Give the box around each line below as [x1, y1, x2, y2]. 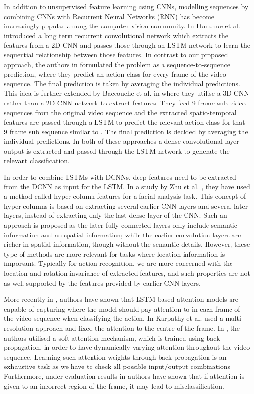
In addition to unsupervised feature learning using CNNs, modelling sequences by [4, 1, 249, 11]
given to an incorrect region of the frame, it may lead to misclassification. [4, 380, 224, 391]
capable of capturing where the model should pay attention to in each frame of [4, 303, 240, 314]
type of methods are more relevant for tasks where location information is [4, 248, 225, 259]
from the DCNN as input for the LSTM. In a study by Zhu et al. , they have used [4, 181, 250, 191]
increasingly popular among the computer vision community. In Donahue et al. [4, 21, 240, 31]
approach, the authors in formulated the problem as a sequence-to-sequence [4, 59, 231, 69]
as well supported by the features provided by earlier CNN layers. [4, 277, 201, 288]
